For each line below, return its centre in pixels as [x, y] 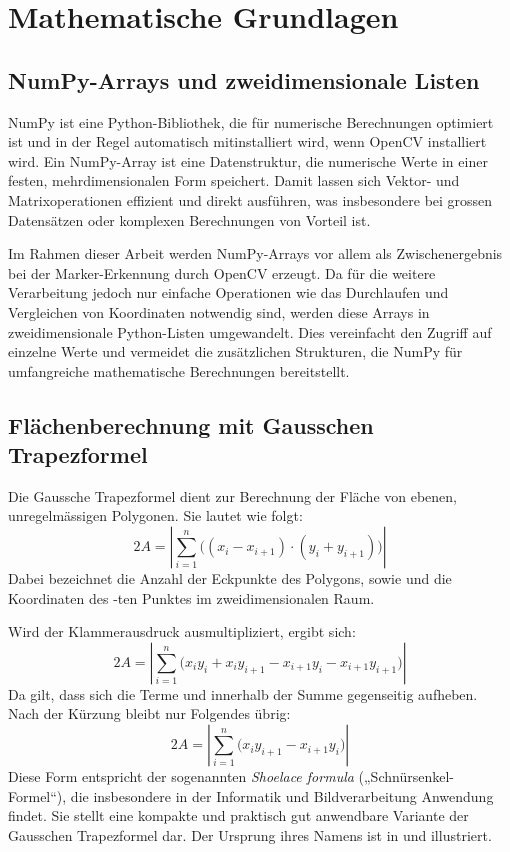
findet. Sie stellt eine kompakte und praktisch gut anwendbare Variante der [238, 815]
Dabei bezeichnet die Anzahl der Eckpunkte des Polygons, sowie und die [230, 578]
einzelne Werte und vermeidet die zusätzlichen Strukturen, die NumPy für [235, 351]
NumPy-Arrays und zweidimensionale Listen [244, 79]
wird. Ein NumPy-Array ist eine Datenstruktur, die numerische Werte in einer [248, 160]
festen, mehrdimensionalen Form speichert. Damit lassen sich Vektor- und [234, 180]
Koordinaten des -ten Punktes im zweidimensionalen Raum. [191, 597]
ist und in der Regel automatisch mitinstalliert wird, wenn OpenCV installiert [247, 141]
